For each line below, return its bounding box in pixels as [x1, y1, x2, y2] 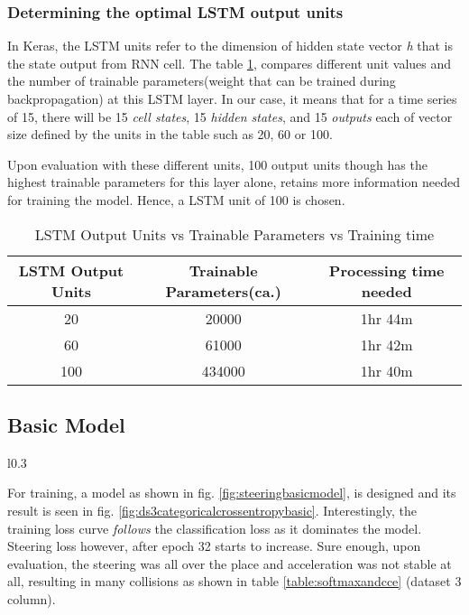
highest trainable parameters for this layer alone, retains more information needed [7, 172, 460, 191]
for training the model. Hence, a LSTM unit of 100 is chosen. [7, 190, 345, 209]
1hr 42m [360, 333, 413, 355]
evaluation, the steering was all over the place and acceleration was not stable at [7, 554, 452, 573]
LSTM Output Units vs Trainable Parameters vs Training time [34, 223, 435, 245]
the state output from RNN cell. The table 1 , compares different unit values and [7, 53, 452, 72]
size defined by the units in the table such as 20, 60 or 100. [7, 125, 333, 144]
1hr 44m [360, 307, 413, 329]
